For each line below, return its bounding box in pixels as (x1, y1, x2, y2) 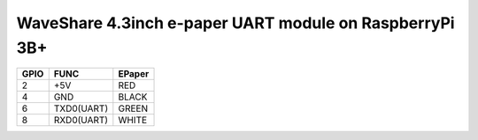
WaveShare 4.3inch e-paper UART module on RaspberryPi (16, 13, 455, 33)
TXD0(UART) (53, 102, 109, 114)
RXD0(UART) (53, 114, 109, 127)
